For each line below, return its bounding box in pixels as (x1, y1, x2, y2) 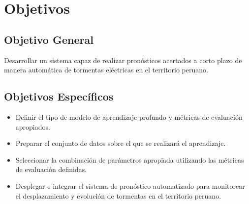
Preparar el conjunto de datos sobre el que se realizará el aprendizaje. (15, 138, 226, 148)
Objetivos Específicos (4, 89, 114, 104)
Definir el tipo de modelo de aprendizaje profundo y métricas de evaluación (15, 111, 243, 122)
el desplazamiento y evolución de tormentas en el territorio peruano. (15, 190, 221, 201)
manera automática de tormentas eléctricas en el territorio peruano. (4, 65, 208, 75)
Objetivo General (4, 32, 93, 47)
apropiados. (15, 121, 50, 132)
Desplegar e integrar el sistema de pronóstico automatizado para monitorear (15, 180, 245, 191)
